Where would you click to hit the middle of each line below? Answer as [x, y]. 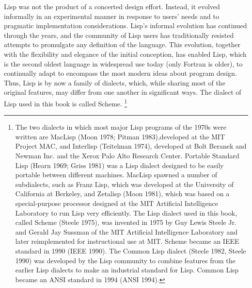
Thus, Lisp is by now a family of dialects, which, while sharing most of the [115, 82]
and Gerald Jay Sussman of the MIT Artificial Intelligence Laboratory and [126, 231]
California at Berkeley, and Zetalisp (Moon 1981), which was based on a [122, 194]
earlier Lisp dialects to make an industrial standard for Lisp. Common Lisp [127, 270]
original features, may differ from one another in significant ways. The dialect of [123, 92]
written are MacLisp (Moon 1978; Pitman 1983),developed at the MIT [120, 136]
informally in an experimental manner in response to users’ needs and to [111, 16]
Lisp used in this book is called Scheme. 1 [66, 102]
